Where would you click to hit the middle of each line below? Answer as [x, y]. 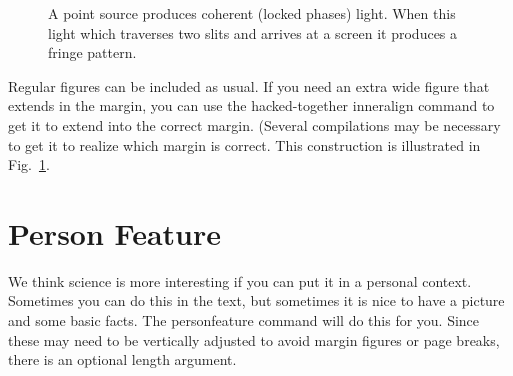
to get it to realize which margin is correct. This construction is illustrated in [244, 144]
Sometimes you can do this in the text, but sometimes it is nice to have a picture [256, 300]
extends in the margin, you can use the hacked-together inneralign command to [251, 105]
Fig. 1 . [29, 164]
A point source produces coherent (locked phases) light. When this [252, 13]
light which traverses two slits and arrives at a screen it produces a [253, 32]
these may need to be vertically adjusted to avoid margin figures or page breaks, [254, 339]
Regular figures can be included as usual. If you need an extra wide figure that [249, 85]
